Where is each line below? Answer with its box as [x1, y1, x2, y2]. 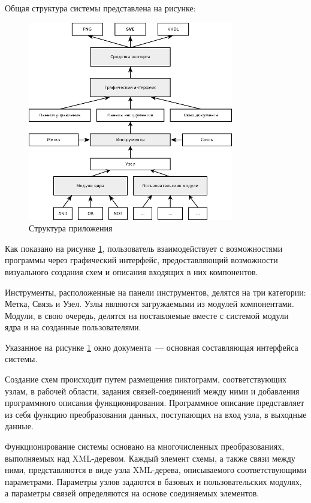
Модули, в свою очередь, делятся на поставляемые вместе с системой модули [5, 309, 289, 321]
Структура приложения [29, 222, 113, 234]
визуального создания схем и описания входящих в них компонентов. [5, 265, 258, 278]
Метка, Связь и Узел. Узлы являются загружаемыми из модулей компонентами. [5, 297, 294, 310]
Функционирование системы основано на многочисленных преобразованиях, [5, 440, 285, 453]
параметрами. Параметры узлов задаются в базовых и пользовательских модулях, [5, 475, 302, 487]
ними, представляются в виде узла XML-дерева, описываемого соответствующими [5, 463, 307, 476]
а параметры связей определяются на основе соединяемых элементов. [5, 487, 259, 499]
